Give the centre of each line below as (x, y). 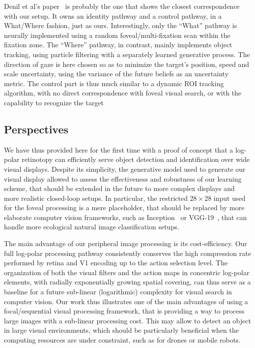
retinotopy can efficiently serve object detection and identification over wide (136, 159)
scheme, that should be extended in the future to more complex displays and (119, 188)
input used (229, 198)
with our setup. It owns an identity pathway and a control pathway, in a (113, 16)
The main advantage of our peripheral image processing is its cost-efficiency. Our (126, 243)
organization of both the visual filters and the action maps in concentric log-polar (127, 272)
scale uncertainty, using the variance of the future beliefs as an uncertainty (116, 74)
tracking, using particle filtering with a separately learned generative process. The (127, 54)
